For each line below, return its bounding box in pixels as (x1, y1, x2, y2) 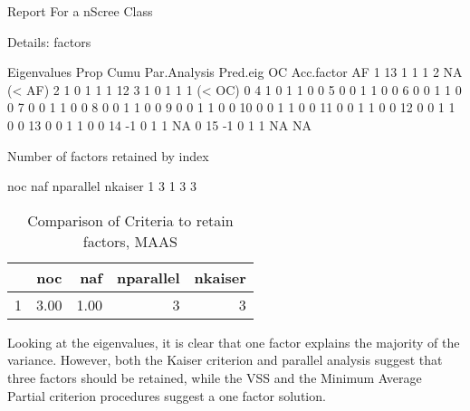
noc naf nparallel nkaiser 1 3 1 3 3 (7, 177, 197, 196)
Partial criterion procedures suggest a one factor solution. (7, 386, 326, 405)
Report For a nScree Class (7, 2, 153, 20)
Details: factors (7, 32, 91, 51)
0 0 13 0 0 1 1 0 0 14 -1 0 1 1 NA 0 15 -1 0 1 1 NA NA (7, 115, 312, 134)
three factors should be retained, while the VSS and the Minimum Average (7, 368, 422, 387)
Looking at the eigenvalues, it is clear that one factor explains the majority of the (7, 332, 460, 351)
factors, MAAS (82, 230, 177, 252)
